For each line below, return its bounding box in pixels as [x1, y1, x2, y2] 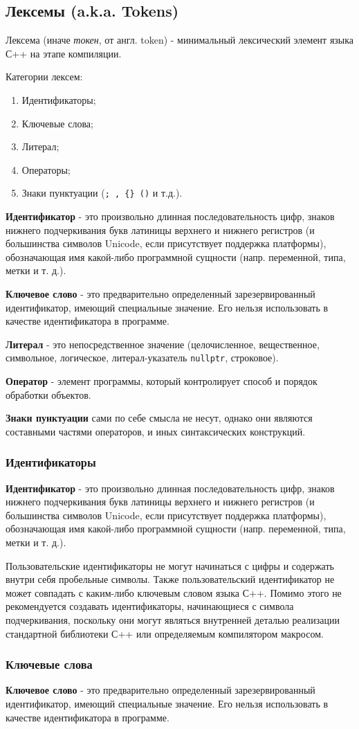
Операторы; [21, 162, 71, 177]
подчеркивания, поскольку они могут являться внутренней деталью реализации [6, 612, 340, 627]
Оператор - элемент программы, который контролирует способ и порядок [6, 374, 317, 388]
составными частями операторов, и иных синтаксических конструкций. [6, 424, 306, 438]
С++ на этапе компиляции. [6, 46, 122, 60]
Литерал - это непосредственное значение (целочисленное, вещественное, [6, 336, 320, 351]
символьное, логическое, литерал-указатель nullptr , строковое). [6, 350, 279, 365]
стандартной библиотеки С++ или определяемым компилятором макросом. [6, 626, 324, 640]
